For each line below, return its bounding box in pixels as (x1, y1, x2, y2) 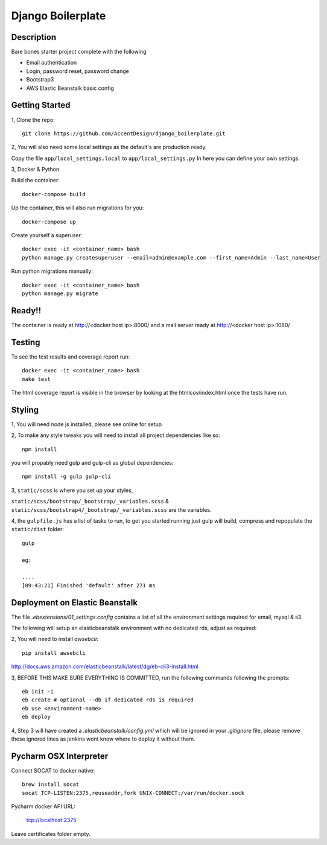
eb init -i (22, 688, 54, 695)
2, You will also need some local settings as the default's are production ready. (11, 144, 207, 151)
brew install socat (22, 781, 80, 788)
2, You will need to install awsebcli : (11, 636, 99, 643)
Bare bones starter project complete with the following (11, 48, 147, 56)
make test (22, 375, 51, 383)
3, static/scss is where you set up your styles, (11, 486, 133, 494)
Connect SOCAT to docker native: (11, 767, 95, 774)
